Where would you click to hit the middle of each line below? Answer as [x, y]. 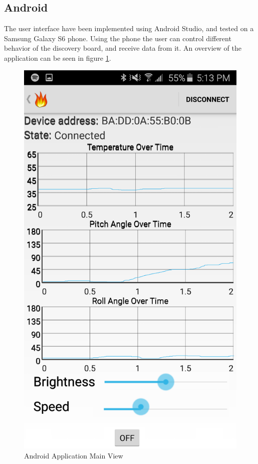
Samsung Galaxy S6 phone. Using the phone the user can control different [118, 38]
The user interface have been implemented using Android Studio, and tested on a [129, 28]
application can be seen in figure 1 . [58, 57]
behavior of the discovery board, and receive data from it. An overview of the [123, 48]
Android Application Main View [74, 455]
